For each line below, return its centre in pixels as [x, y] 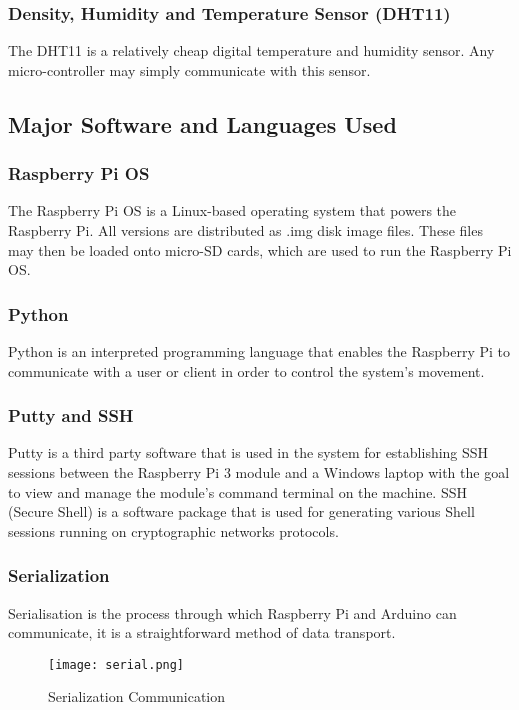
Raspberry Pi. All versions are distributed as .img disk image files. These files [245, 230]
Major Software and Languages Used [202, 123]
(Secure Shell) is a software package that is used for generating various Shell [241, 511]
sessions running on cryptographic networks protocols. [173, 530]
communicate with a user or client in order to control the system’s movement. [246, 370]
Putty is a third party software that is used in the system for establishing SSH [248, 452]
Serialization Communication [137, 696]
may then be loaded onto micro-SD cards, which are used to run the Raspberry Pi [260, 249]
